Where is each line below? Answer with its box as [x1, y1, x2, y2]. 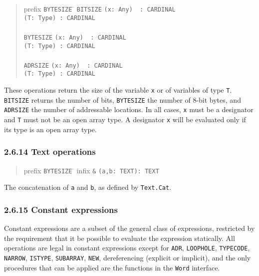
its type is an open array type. [4, 124, 97, 134]
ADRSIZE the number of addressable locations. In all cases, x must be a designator [4, 104, 254, 115]
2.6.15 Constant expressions [4, 203, 118, 215]
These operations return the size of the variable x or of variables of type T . [4, 85, 232, 95]
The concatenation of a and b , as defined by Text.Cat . [4, 182, 172, 192]
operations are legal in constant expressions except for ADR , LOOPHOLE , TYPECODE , [4, 242, 250, 253]
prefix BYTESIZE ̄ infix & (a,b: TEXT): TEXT [23, 165, 159, 175]
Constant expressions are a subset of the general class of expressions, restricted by [4, 223, 255, 233]
